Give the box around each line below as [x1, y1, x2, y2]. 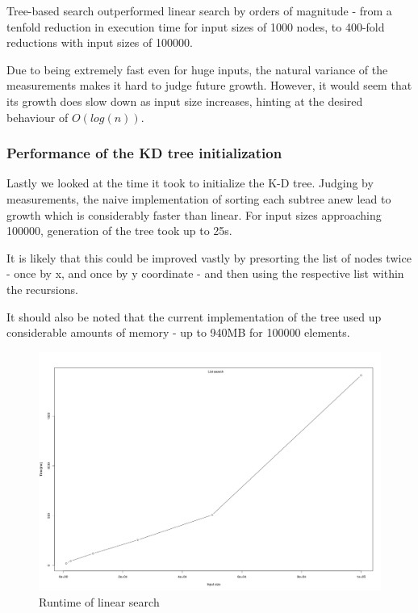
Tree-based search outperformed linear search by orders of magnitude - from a [6, 2, 392, 19]
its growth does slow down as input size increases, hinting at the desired [6, 92, 363, 109]
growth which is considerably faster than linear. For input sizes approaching [6, 206, 382, 223]
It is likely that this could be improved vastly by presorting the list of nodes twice [6, 249, 412, 266]
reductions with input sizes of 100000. [6, 34, 193, 51]
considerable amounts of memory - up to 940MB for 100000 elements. [6, 324, 350, 341]
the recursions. [6, 280, 78, 297]
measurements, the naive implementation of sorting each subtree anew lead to [6, 190, 391, 207]
